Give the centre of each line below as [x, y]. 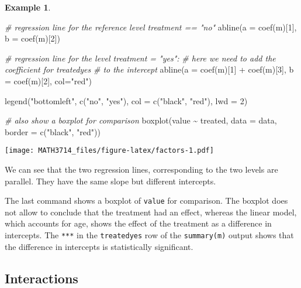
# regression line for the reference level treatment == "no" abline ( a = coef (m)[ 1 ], [151, 27]
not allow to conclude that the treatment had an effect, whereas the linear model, [151, 212]
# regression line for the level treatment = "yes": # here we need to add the [140, 58]
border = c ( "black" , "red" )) [53, 131]
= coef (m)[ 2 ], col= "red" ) [49, 80]
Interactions [41, 278]
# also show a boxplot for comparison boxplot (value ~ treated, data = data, [141, 120]
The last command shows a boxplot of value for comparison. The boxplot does [146, 200]
